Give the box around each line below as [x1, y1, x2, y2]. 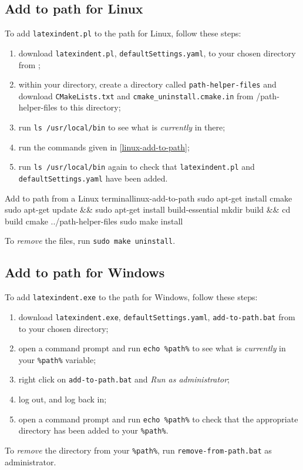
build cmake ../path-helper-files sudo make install [5, 214, 183, 227]
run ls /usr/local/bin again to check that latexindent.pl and [18, 160, 255, 173]
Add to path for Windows [5, 263, 165, 281]
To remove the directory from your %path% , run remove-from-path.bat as [5, 444, 272, 456]
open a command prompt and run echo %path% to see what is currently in [18, 342, 286, 354]
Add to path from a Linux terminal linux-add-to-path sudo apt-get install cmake [5, 192, 292, 204]
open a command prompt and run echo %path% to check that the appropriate [18, 412, 298, 425]
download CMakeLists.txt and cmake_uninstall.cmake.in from [18, 89, 254, 102]
